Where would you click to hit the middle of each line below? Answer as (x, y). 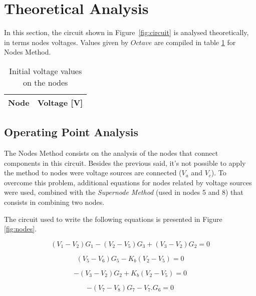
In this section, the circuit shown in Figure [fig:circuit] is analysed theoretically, (126, 32)
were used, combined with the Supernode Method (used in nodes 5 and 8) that (124, 192)
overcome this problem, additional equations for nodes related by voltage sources (128, 182)
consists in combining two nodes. (54, 202)
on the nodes (45, 82)
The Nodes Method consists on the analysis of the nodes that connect (111, 153)
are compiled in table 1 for (195, 42)
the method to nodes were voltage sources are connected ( (93, 173)
